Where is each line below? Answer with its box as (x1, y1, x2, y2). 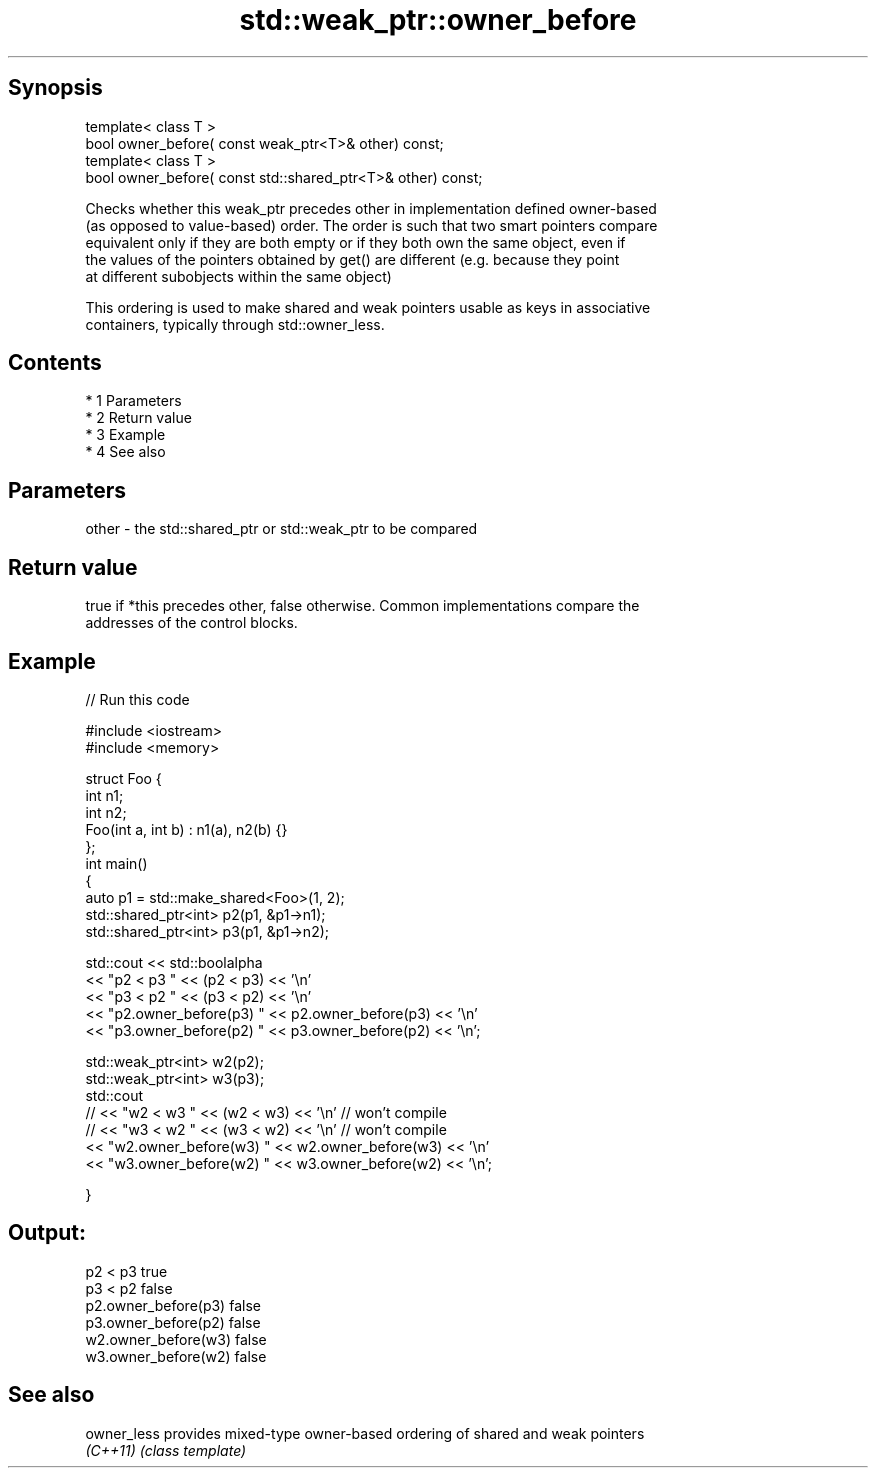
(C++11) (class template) (85, 1441, 247, 1459)
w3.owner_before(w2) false (85, 1347, 267, 1365)
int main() (85, 854, 148, 872)
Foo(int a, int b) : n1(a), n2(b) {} (85, 820, 288, 838)
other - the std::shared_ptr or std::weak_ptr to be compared (85, 520, 478, 538)
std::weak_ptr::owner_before (239, 3, 637, 37)
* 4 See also (85, 443, 166, 461)
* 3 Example (85, 426, 166, 444)
